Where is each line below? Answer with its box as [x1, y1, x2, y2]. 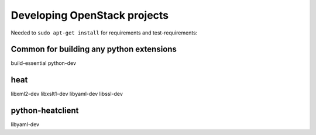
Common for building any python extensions [11, 44, 177, 54]
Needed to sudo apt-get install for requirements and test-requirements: [11, 29, 198, 36]
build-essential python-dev [11, 60, 76, 67]
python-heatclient [11, 106, 79, 116]
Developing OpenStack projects [11, 9, 169, 22]
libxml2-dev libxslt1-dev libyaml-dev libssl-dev [11, 91, 123, 98]
